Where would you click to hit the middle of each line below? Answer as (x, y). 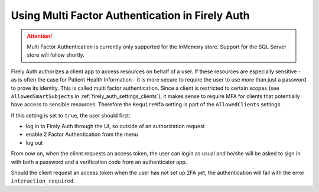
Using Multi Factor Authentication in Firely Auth (131, 15)
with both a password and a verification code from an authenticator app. (99, 162)
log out (34, 142)
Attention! (40, 36)
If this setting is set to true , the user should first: (71, 115)
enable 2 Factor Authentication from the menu (82, 134)
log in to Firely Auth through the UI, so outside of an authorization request (115, 126)
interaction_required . (43, 181)
